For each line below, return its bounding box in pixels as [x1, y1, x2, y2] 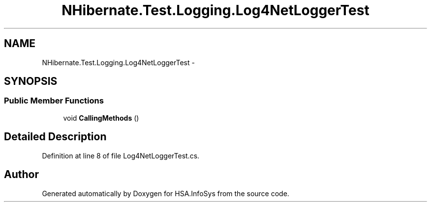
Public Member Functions [4, 96, 104, 106]
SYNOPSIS [4, 75, 58, 88]
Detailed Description [4, 130, 107, 143]
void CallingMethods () [63, 113, 139, 122]
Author [4, 168, 39, 181]
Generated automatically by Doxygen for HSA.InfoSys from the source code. [42, 189, 289, 198]
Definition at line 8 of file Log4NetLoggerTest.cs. [42, 151, 200, 160]
